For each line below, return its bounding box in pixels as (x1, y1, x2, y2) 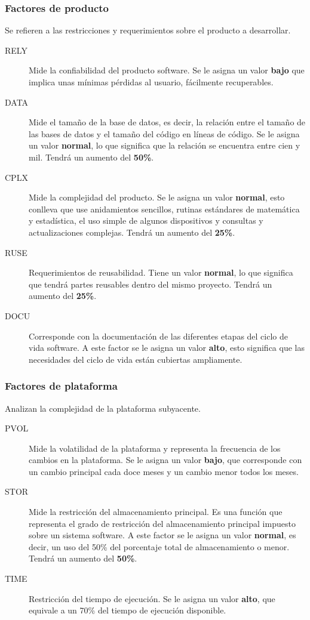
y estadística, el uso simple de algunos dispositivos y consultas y (29, 214, 263, 227)
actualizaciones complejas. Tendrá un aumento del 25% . (29, 226, 235, 238)
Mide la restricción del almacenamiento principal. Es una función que (29, 505, 283, 518)
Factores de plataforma (5, 378, 118, 393)
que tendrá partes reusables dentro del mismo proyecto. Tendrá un (29, 277, 272, 290)
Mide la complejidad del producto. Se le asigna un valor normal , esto (29, 191, 285, 203)
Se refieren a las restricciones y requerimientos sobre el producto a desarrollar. (5, 24, 291, 36)
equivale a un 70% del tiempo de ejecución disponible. (29, 604, 226, 616)
